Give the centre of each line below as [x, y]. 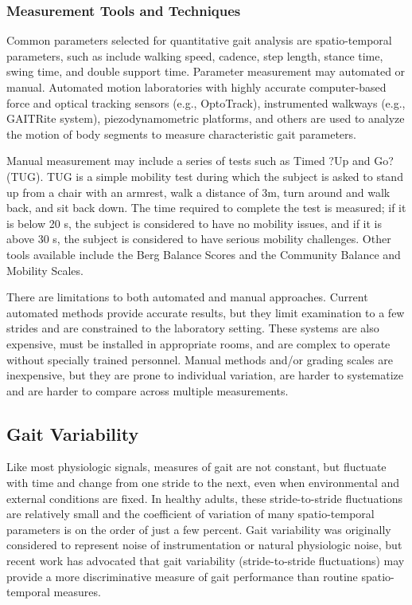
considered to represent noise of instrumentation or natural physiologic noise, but [204, 545]
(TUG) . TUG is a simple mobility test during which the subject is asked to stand [205, 176]
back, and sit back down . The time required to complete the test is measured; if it [206, 208]
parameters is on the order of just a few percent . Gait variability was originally [199, 529]
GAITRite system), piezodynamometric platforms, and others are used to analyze [206, 118]
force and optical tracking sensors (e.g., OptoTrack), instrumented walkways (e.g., [206, 102]
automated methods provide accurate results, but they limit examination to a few [206, 312]
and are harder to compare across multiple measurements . [148, 390]
